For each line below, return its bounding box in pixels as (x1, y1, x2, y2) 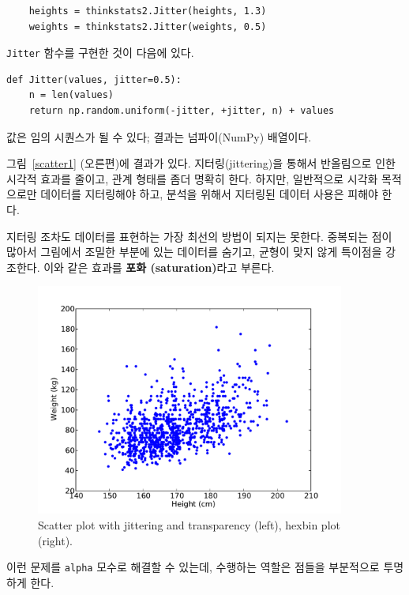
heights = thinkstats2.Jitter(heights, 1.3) (28, 6, 267, 17)
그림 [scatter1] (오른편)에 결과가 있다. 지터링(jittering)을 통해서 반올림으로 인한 (6, 155, 396, 171)
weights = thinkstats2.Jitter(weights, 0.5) (28, 21, 267, 32)
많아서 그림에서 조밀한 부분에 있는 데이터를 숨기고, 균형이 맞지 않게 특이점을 (6, 243, 382, 260)
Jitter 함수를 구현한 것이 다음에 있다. (6, 44, 194, 61)
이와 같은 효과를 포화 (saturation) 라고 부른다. (43, 258, 275, 275)
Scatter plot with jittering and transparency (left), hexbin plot (38, 516, 340, 533)
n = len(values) (28, 89, 114, 101)
